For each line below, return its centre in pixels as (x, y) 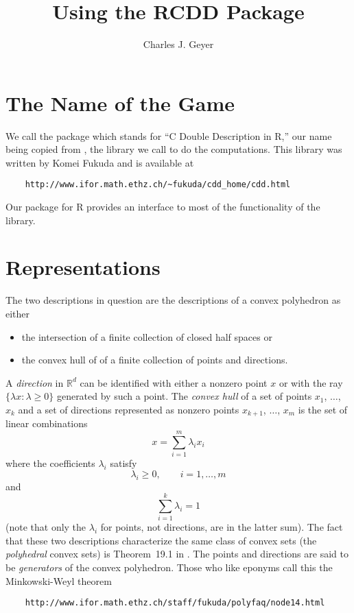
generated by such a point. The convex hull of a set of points (184, 396)
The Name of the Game (120, 103)
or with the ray (311, 382)
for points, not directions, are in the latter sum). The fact (222, 527)
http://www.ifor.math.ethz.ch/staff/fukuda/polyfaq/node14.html (175, 603)
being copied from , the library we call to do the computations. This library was (174, 149)
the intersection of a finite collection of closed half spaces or (147, 336)
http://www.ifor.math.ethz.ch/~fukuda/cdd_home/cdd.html (158, 185)
